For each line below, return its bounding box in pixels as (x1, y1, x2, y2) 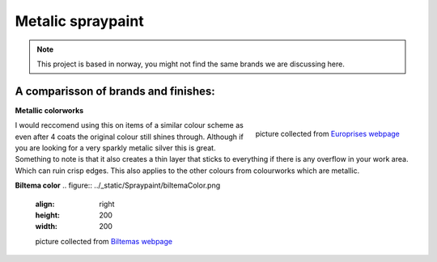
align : (35, 199, 55, 209)
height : (35, 210, 61, 220)
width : (35, 222, 58, 231)
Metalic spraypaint (15, 12, 145, 30)
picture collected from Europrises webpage (255, 129, 400, 139)
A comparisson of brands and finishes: (15, 84, 216, 98)
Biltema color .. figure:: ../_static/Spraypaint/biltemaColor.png (15, 180, 221, 190)
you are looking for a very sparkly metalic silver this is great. (15, 143, 216, 153)
